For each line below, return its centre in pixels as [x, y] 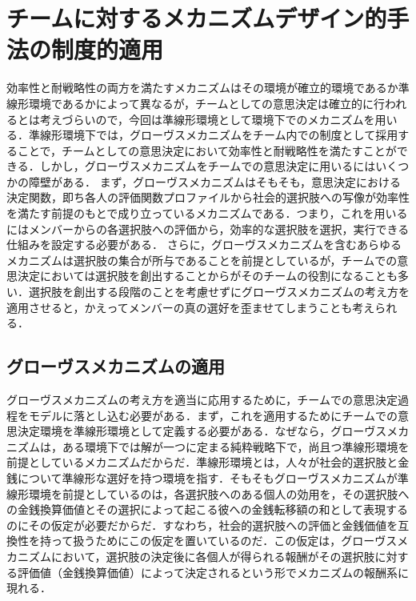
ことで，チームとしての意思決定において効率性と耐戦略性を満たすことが [207, 150]
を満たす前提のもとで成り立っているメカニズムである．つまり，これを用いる [207, 213]
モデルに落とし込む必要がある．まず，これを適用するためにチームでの [213, 415]
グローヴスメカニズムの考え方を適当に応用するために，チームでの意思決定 [202, 400]
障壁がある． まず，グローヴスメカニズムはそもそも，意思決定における [215, 181]
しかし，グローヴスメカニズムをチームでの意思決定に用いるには [208, 166]
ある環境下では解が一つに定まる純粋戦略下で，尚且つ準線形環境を [236, 446]
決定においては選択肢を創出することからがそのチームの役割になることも [207, 276]
